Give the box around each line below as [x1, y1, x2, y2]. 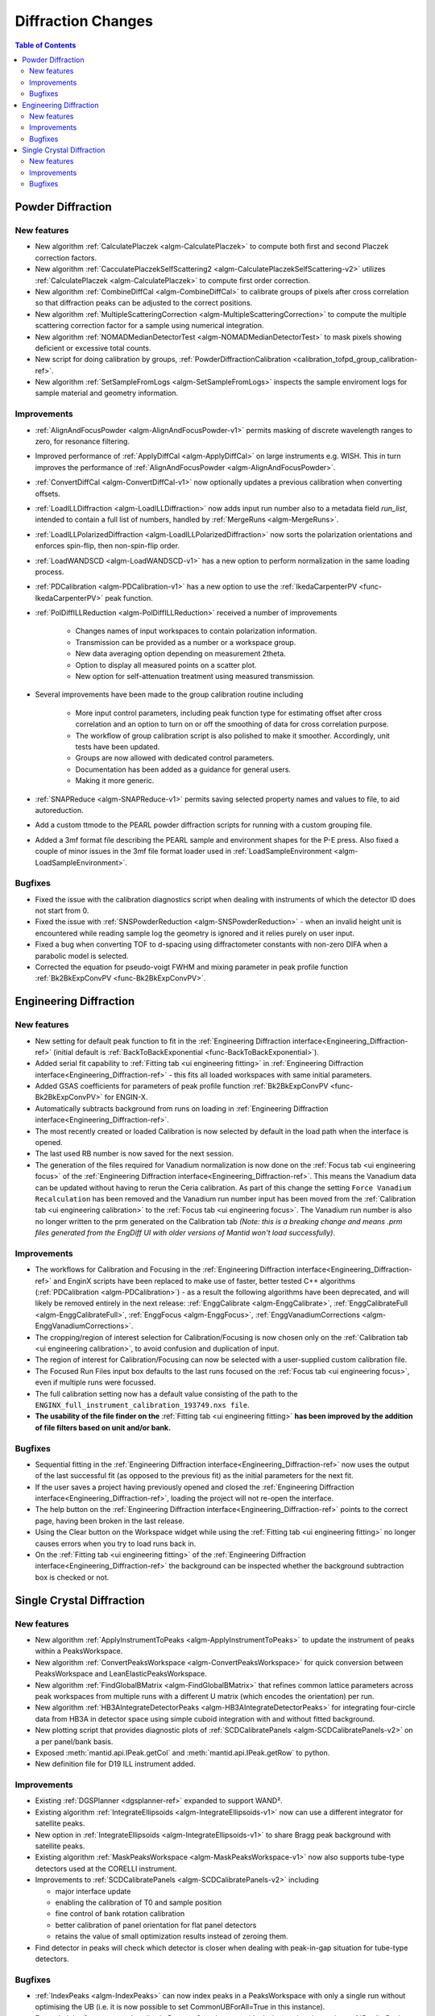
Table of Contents [14, 40, 77, 50]
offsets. [35, 489, 60, 498]
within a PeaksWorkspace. [35, 1646, 123, 1656]
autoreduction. [35, 805, 84, 814]
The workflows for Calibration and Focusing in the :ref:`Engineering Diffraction [35, 1264, 296, 1274]
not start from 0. [35, 906, 89, 915]
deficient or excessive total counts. [35, 343, 151, 352]
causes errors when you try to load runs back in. [35, 1539, 197, 1548]
